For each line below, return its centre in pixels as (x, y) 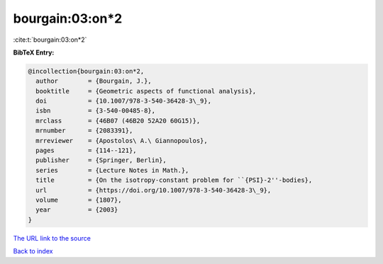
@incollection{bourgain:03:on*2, (86, 71)
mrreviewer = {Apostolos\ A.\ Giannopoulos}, (122, 140)
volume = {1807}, (79, 200)
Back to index (33, 251)
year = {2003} (77, 210)
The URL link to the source (52, 238)
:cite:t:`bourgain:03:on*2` (50, 40)
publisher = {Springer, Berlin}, (101, 160)
